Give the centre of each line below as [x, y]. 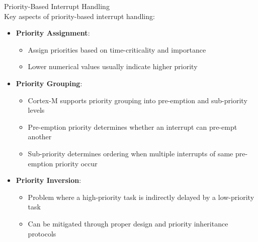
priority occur [76, 163]
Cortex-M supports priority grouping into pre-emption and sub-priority [138, 100]
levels [36, 110]
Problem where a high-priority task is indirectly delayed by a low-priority [141, 197]
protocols [42, 233]
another [40, 137]
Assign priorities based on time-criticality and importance [117, 49]
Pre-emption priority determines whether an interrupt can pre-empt [133, 127]
